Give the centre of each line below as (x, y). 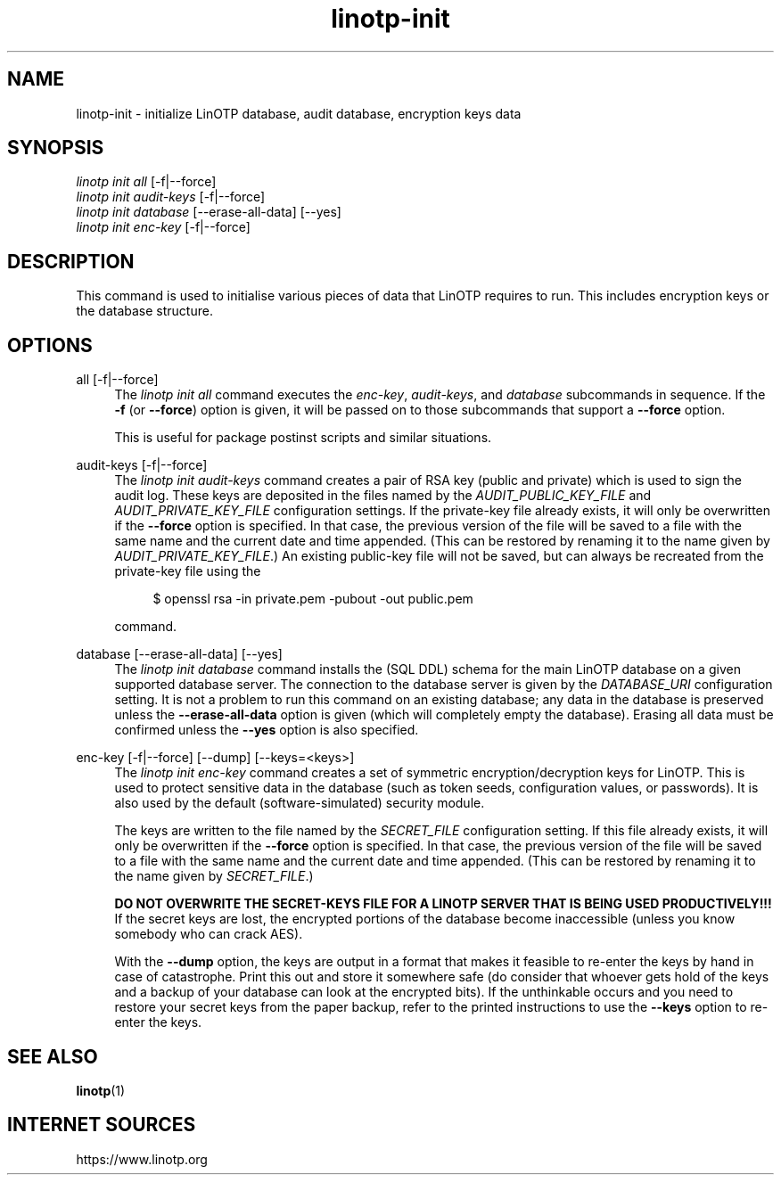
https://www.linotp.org (142, 1159)
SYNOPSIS (56, 148)
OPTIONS (50, 345)
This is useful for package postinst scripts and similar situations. (303, 438)
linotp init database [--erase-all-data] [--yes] (209, 212)
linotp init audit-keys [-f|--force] (171, 197)
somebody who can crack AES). (209, 934)
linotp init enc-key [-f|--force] (163, 227)
